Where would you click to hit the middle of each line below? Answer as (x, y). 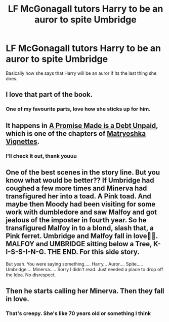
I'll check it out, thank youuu (41, 156)
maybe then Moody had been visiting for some (81, 204)
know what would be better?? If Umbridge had (80, 180)
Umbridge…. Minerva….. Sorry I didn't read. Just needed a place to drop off (85, 270)
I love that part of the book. (49, 95)
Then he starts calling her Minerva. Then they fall (85, 291)
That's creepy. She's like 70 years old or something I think (78, 313)
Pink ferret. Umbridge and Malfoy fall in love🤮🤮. (82, 236)
